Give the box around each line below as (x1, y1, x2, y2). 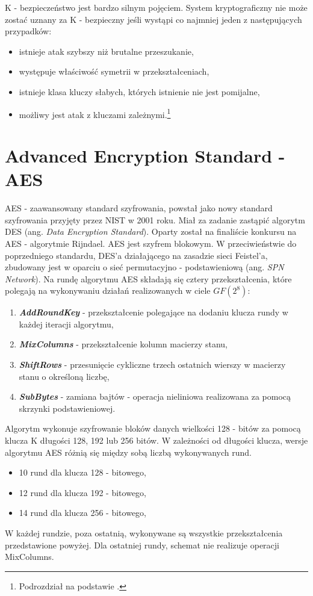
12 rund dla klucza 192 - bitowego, (19, 486, 147, 498)
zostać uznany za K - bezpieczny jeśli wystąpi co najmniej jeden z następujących (5, 13, 302, 25)
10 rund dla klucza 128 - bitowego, (19, 466, 147, 479)
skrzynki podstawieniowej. (19, 402, 116, 414)
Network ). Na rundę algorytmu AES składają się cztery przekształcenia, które (5, 272, 292, 285)
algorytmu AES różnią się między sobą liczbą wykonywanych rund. (5, 445, 252, 458)
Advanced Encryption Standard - (5, 143, 285, 167)
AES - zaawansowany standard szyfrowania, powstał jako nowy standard (5, 202, 273, 214)
